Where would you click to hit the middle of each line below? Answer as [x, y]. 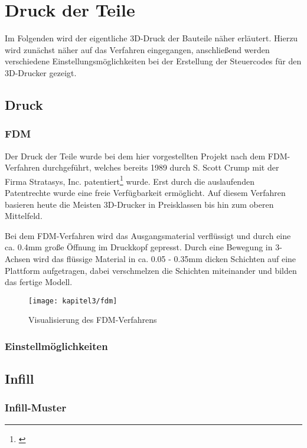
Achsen [18, 258]
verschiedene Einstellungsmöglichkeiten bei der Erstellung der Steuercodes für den [153, 61]
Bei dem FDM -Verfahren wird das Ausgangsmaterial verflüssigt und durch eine [148, 235]
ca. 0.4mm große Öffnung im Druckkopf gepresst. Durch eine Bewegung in [139, 247]
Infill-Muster [36, 408]
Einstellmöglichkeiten [56, 346]
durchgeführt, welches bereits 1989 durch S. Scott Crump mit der [161, 167]
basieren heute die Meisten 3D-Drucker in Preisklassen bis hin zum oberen [139, 204]
